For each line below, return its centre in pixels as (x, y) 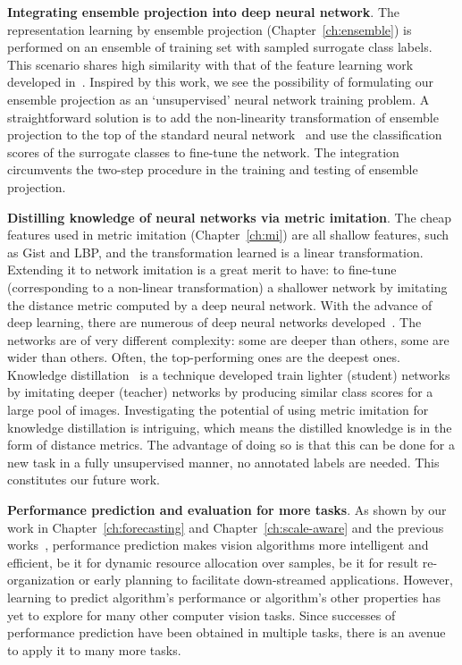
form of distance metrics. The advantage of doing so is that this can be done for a (231, 445)
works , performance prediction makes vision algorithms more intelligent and (218, 545)
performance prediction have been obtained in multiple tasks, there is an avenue (227, 632)
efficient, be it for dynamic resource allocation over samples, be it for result (213, 562)
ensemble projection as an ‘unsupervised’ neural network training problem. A (218, 99)
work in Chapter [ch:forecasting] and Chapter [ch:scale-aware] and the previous (226, 527)
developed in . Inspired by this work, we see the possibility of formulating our (220, 82)
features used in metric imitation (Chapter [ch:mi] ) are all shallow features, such (228, 235)
